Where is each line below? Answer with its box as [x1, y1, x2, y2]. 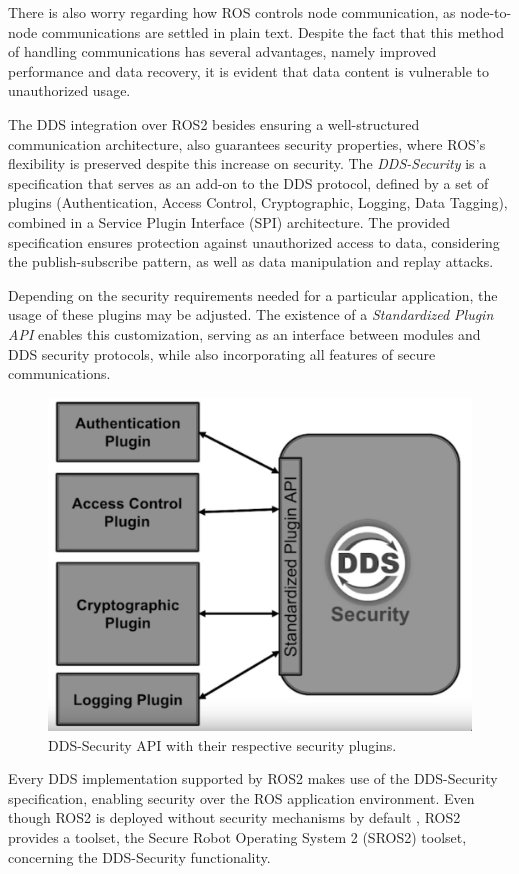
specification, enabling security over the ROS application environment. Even [8, 787, 475, 808]
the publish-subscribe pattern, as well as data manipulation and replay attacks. [8, 251, 494, 272]
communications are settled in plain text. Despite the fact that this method [41, 21, 504, 42]
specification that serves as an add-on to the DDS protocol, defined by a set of [8, 172, 489, 193]
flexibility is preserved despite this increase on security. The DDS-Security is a [8, 153, 487, 174]
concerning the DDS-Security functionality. [8, 846, 271, 867]
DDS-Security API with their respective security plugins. [48, 734, 397, 755]
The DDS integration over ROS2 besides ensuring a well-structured [8, 113, 420, 134]
